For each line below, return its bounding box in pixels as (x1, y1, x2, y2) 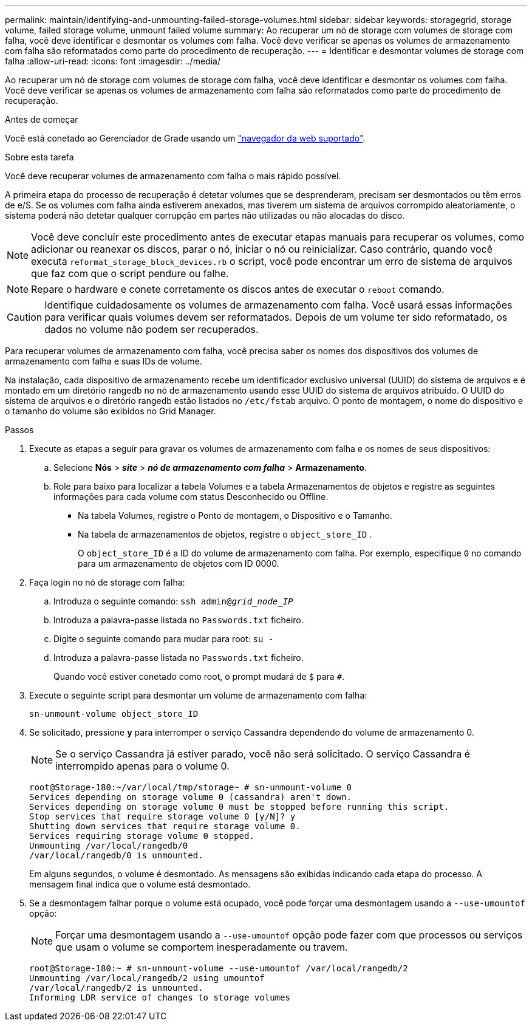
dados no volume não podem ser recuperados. (44, 323, 259, 335)
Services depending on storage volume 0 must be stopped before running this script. (29, 802, 449, 812)
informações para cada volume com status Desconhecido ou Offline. (53, 491, 329, 502)
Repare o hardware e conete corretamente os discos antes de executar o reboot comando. (31, 283, 445, 295)
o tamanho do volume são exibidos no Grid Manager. (5, 406, 216, 416)
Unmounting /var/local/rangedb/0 (29, 841, 188, 850)
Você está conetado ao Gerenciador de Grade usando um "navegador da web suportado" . (5, 133, 366, 143)
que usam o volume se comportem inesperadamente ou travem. (55, 941, 348, 953)
